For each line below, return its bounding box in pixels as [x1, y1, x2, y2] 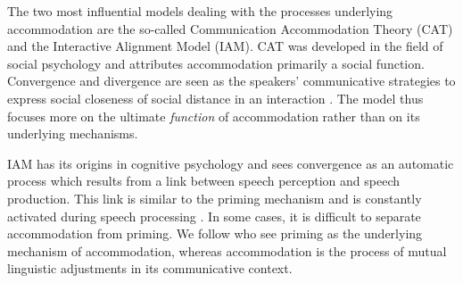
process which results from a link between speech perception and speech [7, 171, 401, 190]
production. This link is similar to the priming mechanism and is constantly [7, 188, 422, 207]
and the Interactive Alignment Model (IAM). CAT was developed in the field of [7, 37, 443, 55]
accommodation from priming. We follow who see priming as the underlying [7, 224, 423, 243]
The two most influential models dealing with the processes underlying [7, 2, 393, 20]
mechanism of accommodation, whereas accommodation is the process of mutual [7, 241, 447, 260]
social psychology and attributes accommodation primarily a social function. [7, 54, 425, 72]
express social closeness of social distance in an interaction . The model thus [7, 88, 424, 107]
